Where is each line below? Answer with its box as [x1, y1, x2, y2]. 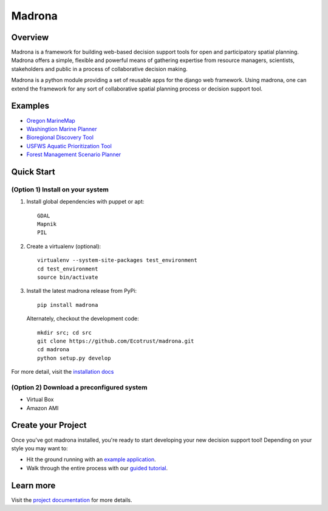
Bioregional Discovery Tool [26, 134, 94, 141]
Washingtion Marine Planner [26, 125, 97, 132]
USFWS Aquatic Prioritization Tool [26, 142, 112, 149]
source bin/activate [37, 273, 98, 281]
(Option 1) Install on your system [11, 185, 109, 194]
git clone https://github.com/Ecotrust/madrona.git [37, 337, 194, 345]
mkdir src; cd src [37, 329, 92, 336]
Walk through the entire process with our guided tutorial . [26, 464, 168, 472]
